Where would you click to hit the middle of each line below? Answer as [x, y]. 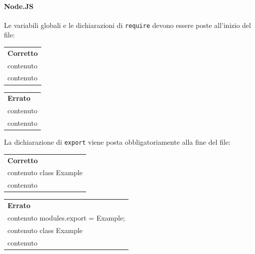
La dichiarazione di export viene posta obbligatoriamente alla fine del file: [117, 142]
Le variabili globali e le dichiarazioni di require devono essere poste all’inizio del [127, 25]
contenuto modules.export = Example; [66, 217]
